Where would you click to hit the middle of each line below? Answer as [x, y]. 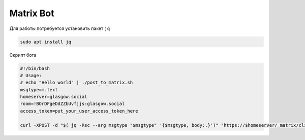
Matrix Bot [32, 13]
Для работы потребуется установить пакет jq [60, 28]
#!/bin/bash [35, 68]
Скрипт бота [23, 55]
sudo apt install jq [45, 42]
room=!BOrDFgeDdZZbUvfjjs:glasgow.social [72, 104]
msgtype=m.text [39, 90]
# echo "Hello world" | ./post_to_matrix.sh [77, 83]
